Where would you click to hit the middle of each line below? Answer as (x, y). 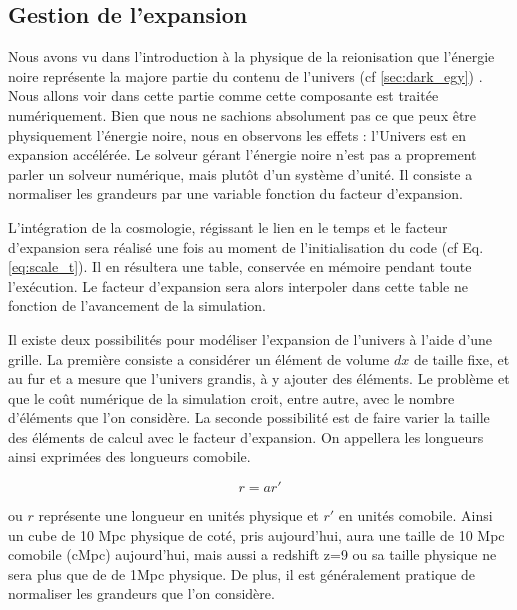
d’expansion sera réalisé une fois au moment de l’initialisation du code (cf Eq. (246, 246)
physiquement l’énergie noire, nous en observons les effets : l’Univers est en (237, 134)
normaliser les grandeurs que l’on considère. (141, 593)
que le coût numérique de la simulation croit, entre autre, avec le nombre (231, 397)
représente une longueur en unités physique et (178, 515)
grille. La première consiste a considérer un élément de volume (199, 358)
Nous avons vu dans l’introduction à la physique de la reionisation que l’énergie (251, 56)
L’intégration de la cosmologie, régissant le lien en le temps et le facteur (228, 226)
